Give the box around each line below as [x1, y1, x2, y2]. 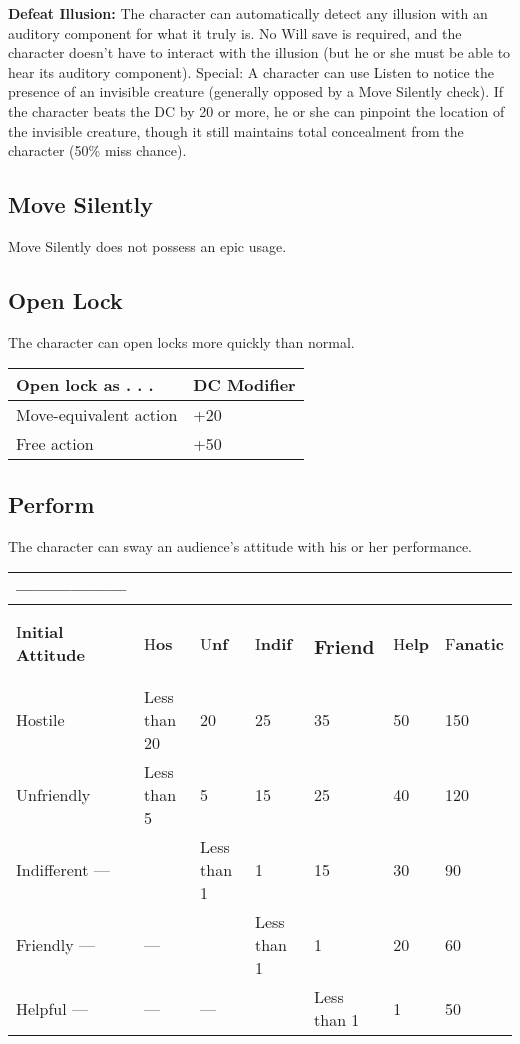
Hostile [16, 708, 65, 732]
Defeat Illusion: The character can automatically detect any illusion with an [8, 3, 488, 23]
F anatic [444, 631, 504, 655]
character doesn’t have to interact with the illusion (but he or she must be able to [8, 42, 511, 63]
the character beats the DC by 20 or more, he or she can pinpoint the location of [8, 100, 505, 121]
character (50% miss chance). [8, 140, 187, 161]
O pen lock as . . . [16, 373, 154, 397]
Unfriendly [16, 783, 91, 807]
